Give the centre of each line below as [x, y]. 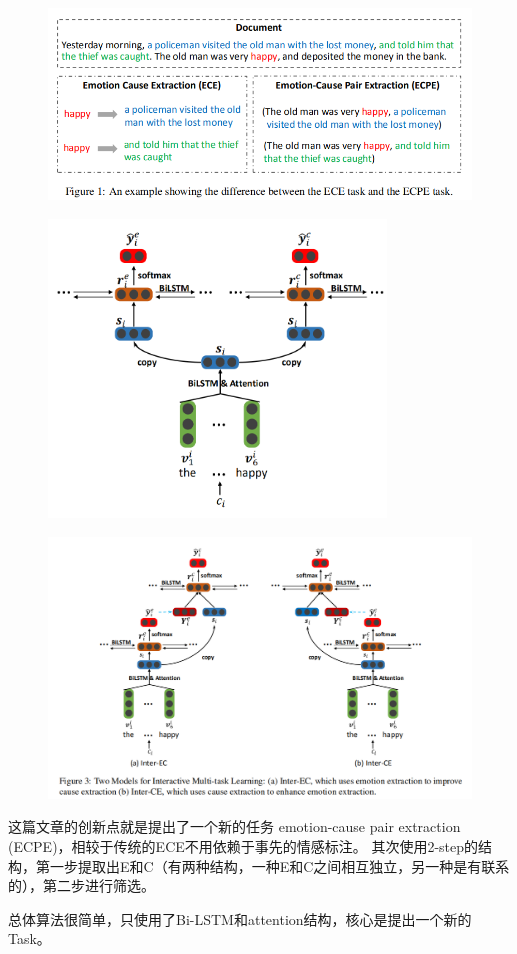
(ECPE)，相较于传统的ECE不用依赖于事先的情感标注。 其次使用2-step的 [243, 846]
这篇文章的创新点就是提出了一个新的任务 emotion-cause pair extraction [234, 826]
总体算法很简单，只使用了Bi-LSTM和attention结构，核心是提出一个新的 [240, 918]
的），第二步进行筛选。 [81, 885]
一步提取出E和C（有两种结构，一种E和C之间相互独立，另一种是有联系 [279, 865]
